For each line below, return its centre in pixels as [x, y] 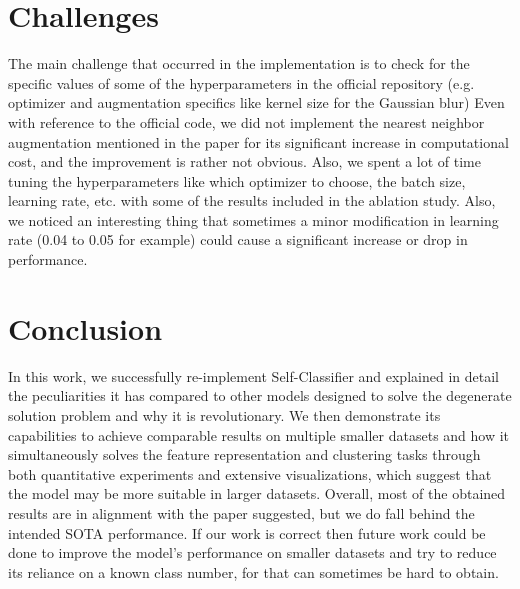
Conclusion [85, 327]
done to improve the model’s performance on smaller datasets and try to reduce [252, 552]
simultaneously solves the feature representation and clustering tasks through [244, 454]
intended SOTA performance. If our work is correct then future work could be [247, 532]
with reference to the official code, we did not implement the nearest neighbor [246, 121]
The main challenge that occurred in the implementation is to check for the [239, 63]
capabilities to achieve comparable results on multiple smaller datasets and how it [259, 434]
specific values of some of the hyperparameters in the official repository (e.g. [241, 82]
